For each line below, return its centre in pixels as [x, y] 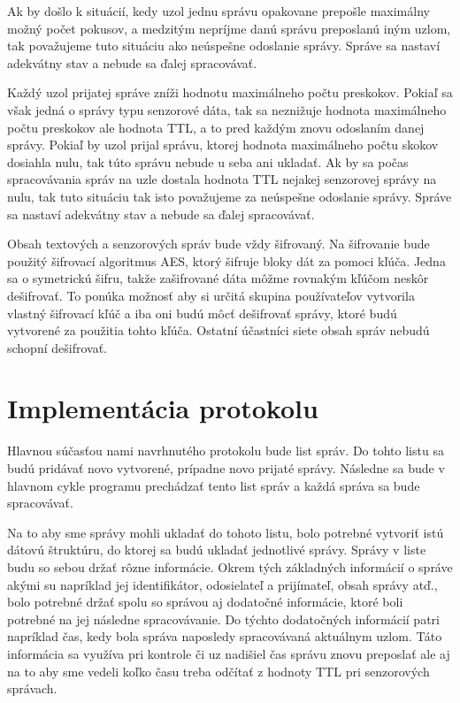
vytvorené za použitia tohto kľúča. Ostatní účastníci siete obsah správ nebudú [218, 330]
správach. [32, 688]
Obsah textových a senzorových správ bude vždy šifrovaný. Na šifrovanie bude [218, 244]
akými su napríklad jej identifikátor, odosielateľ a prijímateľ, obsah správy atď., [222, 584]
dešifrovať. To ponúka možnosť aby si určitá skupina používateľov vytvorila [211, 295]
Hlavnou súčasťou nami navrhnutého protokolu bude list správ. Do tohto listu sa [226, 451]
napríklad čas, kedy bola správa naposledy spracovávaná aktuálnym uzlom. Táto [225, 636]
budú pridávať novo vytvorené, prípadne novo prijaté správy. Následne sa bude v [226, 468]
